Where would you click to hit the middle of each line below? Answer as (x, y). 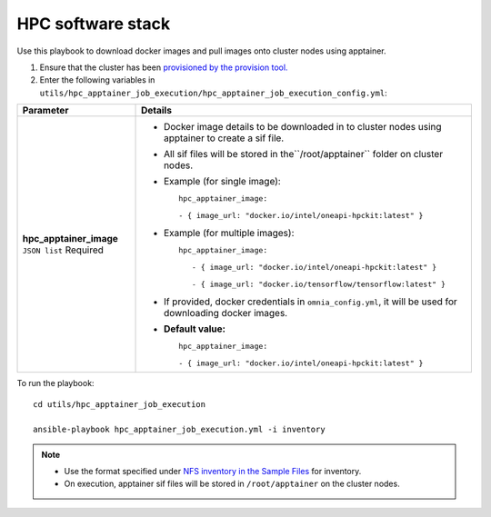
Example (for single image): (222, 182)
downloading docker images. (226, 313)
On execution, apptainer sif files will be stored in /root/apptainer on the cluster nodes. (232, 484)
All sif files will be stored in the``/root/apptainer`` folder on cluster (304, 154)
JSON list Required (63, 250)
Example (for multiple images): (229, 234)
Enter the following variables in (97, 80)
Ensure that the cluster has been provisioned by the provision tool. (164, 67)
